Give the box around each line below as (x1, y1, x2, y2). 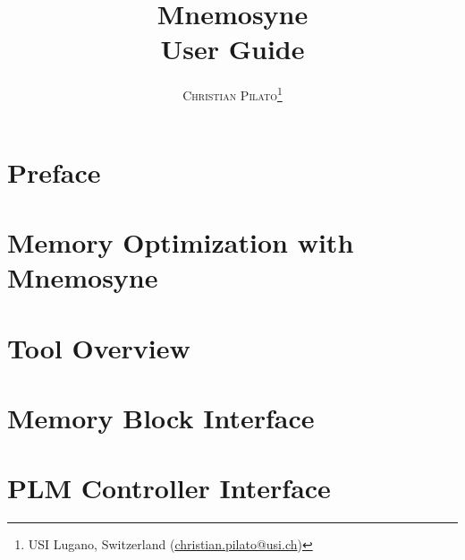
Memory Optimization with (7, 223, 354, 260)
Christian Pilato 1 (182, 83, 283, 104)
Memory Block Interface (7, 399, 315, 435)
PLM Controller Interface (7, 470, 331, 506)
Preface (7, 153, 101, 190)
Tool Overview (7, 329, 190, 366)
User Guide (160, 30, 305, 67)
